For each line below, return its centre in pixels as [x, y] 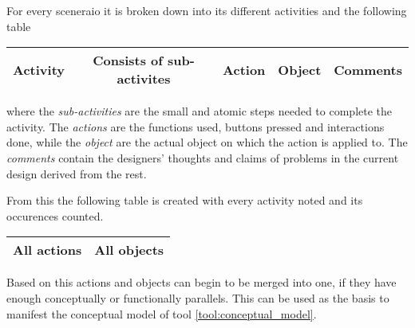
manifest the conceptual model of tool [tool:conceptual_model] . [162, 313]
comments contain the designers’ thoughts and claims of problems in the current [203, 157]
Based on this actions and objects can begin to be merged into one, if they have [202, 282]
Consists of [128, 61]
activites [144, 79]
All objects [129, 250]
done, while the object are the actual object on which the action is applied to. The [207, 142]
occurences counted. [55, 215]
